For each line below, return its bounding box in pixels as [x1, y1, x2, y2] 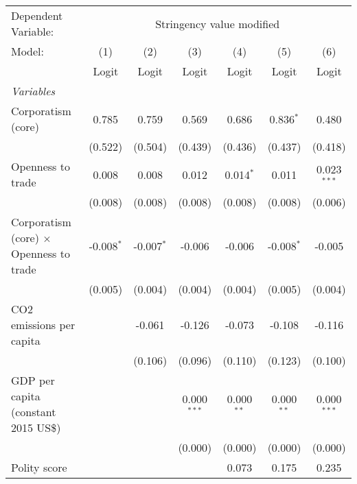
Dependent [11, 8, 63, 23]
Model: [11, 43, 45, 59]
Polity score [11, 459, 67, 475]
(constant [11, 404, 56, 420]
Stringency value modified [155, 15, 280, 32]
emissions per [11, 317, 76, 332]
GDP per [11, 372, 55, 388]
